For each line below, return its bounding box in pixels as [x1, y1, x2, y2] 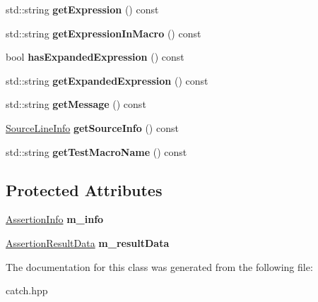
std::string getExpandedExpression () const [6, 73, 208, 87]
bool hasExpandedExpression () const [6, 49, 184, 64]
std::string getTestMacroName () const [6, 144, 187, 159]
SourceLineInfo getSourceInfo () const [6, 120, 179, 135]
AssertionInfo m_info [6, 212, 104, 226]
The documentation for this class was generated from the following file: [6, 259, 313, 274]
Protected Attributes [6, 179, 163, 200]
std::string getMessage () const [6, 97, 146, 111]
